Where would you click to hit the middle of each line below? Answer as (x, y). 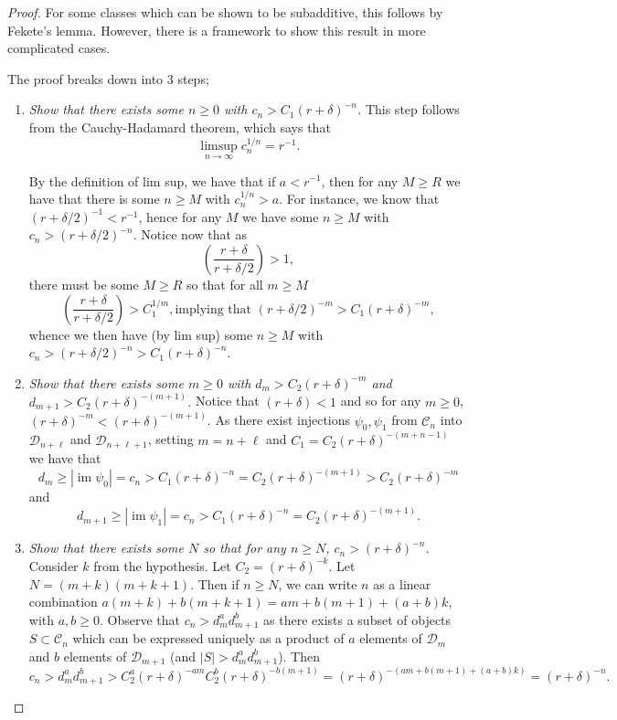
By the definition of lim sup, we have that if (152, 180)
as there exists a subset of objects (357, 619)
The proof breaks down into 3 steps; (108, 78)
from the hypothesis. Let (162, 565)
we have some (281, 216)
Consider (53, 565)
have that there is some (94, 199)
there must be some (84, 284)
